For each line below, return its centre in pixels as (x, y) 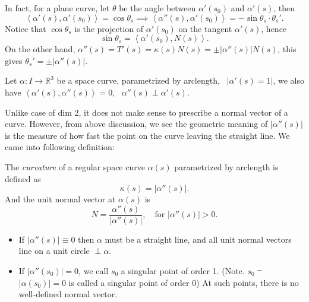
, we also (288, 80)
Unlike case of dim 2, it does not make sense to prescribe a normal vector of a (146, 112)
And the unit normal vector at (60, 199)
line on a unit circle (54, 251)
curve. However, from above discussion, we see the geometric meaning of (136, 124)
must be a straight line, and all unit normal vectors (198, 239)
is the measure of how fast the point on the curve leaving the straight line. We (147, 135)
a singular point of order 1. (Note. (183, 270)
